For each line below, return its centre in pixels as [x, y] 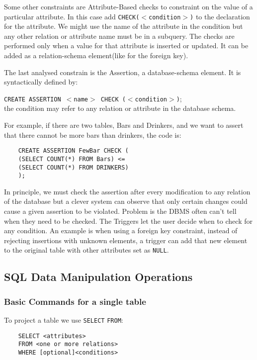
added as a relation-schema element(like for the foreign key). [96, 55]
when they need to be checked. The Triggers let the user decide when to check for [128, 221]
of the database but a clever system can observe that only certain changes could [126, 201]
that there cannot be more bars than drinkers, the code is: [93, 135]
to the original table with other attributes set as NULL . [86, 250]
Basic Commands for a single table [75, 301]
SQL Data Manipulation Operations [98, 277]
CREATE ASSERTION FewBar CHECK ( [73, 151]
